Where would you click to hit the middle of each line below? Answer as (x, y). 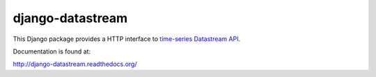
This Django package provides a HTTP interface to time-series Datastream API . (126, 39)
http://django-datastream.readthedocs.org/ (75, 64)
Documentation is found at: (52, 51)
